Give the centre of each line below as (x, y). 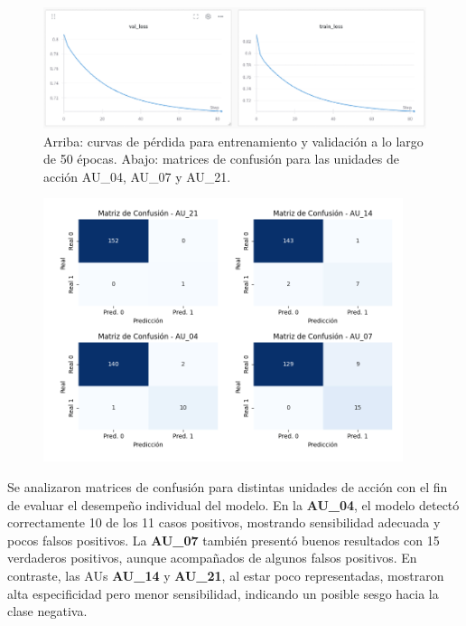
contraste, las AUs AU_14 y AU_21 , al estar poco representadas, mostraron (226, 575)
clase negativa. (47, 611)
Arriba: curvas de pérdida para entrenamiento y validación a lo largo (233, 141)
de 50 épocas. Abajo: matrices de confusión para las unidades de (222, 159)
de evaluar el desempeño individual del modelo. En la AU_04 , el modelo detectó (233, 504)
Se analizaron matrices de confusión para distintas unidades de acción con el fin (228, 486)
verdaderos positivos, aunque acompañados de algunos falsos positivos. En (212, 558)
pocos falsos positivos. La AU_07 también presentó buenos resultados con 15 (224, 540)
